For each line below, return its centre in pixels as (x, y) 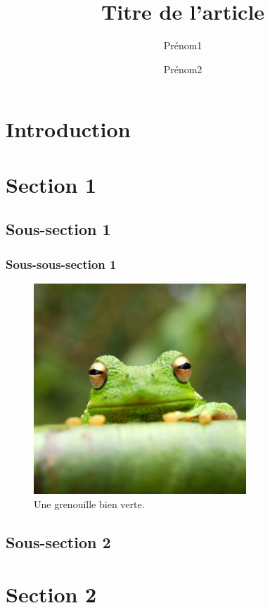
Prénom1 (183, 45)
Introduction (68, 129)
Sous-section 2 (58, 541)
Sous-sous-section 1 (61, 264)
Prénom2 (183, 69)
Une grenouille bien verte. (89, 503)
